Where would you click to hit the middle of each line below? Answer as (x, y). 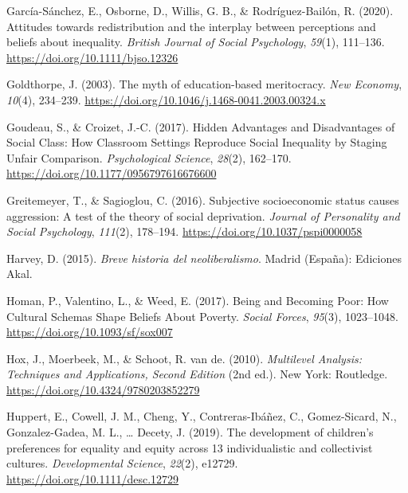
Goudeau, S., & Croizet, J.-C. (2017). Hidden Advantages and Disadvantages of (201, 126)
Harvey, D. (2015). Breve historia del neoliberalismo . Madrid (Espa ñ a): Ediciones (204, 258)
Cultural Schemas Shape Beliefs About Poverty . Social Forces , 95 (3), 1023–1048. (202, 316)
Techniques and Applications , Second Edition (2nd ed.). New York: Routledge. (197, 374)
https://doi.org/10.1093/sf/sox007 (90, 332)
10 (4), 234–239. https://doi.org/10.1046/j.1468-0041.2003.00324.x (166, 99)
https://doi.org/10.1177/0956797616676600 (112, 173)
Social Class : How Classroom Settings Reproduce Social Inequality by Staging (197, 142)
